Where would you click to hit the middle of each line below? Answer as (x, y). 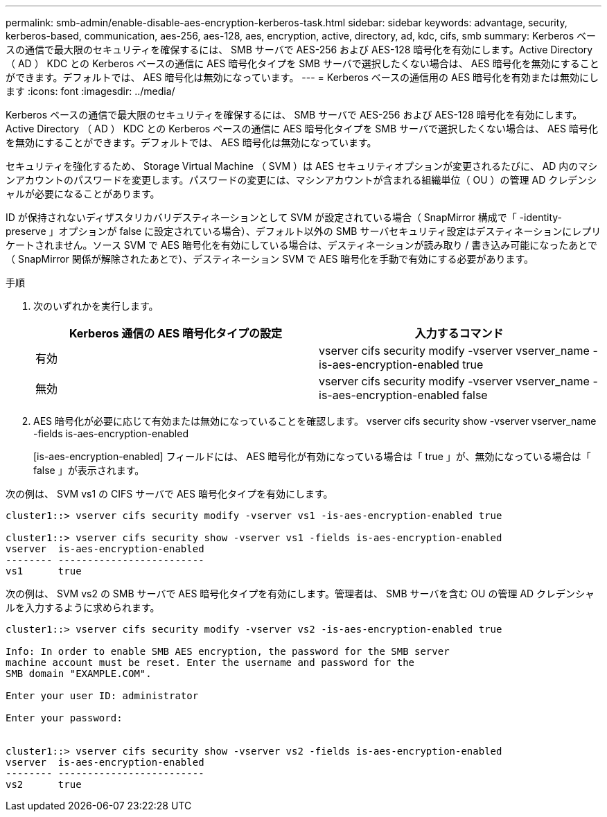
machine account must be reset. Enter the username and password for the (210, 662)
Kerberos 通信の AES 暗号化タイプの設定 (176, 333)
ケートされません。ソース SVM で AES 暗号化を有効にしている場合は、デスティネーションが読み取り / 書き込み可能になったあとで (301, 245)
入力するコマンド (459, 333)
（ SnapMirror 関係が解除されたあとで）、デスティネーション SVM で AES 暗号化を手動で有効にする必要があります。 (270, 259)
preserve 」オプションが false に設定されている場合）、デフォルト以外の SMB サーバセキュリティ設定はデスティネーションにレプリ (303, 231)
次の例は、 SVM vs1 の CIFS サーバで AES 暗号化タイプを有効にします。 (169, 494)
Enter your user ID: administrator (102, 696)
